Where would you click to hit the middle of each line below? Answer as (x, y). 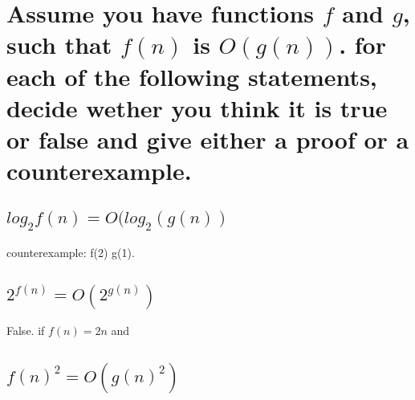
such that (59, 45)
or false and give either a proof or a (208, 139)
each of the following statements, (192, 76)
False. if (26, 330)
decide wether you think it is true (197, 107)
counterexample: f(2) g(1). (71, 252)
